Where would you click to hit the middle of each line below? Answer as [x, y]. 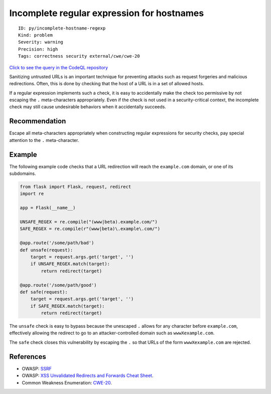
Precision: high [38, 49]
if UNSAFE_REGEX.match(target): [70, 264]
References [28, 357]
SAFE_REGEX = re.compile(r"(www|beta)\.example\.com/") [90, 229]
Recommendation [38, 121]
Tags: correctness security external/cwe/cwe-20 [79, 56]
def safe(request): [44, 292]
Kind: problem [35, 35]
